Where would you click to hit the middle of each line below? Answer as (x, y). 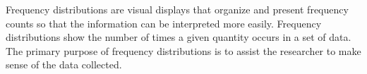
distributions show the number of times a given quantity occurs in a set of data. (179, 37)
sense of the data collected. (64, 64)
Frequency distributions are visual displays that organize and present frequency (177, 9)
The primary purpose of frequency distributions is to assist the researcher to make (183, 50)
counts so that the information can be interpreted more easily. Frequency (164, 23)
